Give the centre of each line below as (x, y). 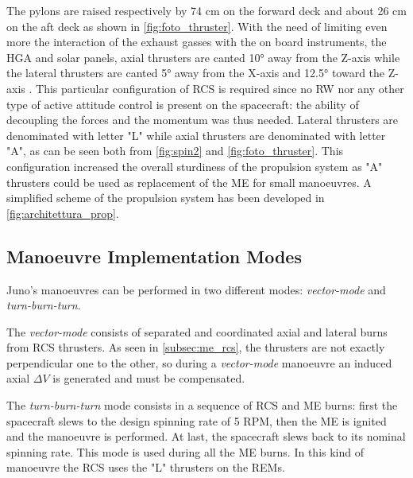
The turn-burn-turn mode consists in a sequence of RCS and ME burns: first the (202, 405)
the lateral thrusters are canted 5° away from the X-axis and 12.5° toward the (196, 73)
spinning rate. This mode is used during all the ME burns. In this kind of (185, 451)
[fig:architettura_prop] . (63, 213)
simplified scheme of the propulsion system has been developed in (166, 198)
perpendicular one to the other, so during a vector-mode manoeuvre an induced (199, 362)
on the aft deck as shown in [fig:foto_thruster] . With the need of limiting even (197, 26)
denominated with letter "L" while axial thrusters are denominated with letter (196, 135)
